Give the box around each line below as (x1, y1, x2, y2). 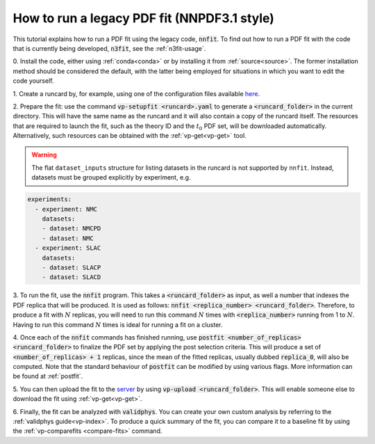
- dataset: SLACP (42, 263, 101, 271)
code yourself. (12, 77, 54, 85)
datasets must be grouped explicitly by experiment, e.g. (31, 173, 191, 182)
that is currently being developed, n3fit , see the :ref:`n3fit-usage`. (12, 44, 206, 52)
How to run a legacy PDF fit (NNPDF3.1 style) (12, 10, 274, 26)
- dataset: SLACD (42, 273, 101, 281)
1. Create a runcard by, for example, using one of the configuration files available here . (12, 89, 260, 97)
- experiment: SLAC (35, 244, 101, 252)
